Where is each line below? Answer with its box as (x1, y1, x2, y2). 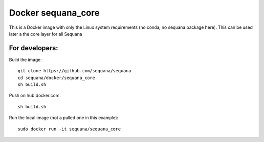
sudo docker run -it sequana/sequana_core (18, 126, 121, 132)
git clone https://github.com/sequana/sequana (18, 68, 132, 74)
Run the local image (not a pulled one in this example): (9, 115, 118, 121)
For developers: (9, 44, 58, 52)
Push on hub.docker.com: (9, 93, 61, 99)
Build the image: (9, 57, 42, 62)
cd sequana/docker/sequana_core (18, 75, 95, 81)
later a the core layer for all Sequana (9, 31, 83, 37)
